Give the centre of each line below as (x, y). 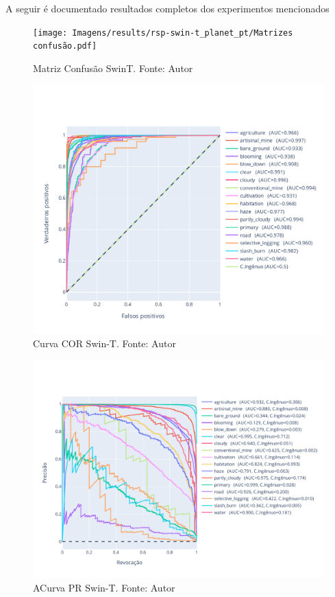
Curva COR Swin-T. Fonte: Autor (104, 343)
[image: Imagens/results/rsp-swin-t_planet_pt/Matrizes (163, 33)
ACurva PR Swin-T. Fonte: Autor (104, 588)
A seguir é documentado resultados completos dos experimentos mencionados (167, 8)
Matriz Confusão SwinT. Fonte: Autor (113, 68)
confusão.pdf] (65, 46)
